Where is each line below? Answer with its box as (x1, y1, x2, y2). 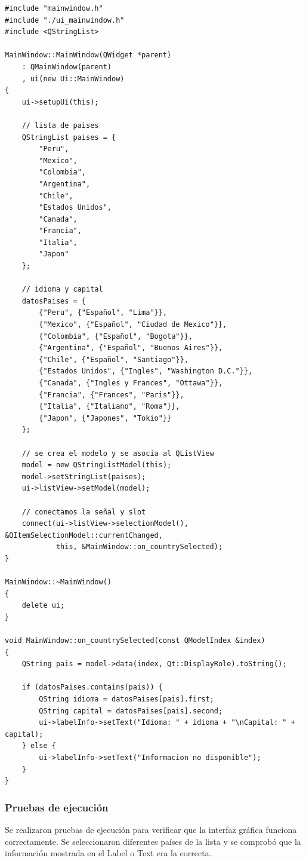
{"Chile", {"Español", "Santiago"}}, (39, 355, 188, 364)
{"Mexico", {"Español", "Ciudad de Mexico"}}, (39, 320, 227, 329)
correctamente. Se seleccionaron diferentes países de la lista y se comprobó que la (5, 835, 301, 847)
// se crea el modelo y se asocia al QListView (21, 449, 214, 458)
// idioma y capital (21, 285, 103, 294)
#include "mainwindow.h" (5, 4, 103, 13)
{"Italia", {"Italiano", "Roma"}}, (39, 402, 180, 411)
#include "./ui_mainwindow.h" (5, 16, 125, 24)
